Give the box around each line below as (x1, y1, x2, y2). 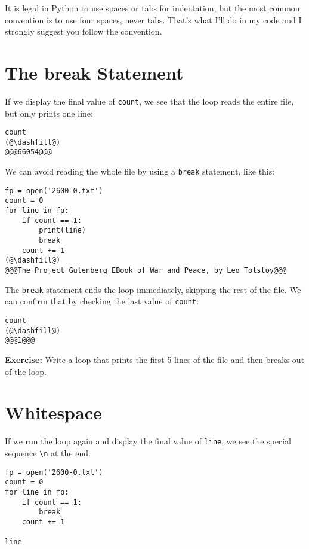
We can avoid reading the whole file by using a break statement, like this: (5, 165, 275, 178)
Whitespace (5, 400, 102, 425)
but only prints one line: (5, 106, 93, 119)
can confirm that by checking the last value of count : (5, 295, 199, 307)
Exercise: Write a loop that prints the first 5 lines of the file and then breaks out (5, 353, 305, 365)
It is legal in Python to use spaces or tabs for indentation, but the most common (5, 2, 300, 14)
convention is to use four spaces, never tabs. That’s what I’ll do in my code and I (5, 13, 302, 26)
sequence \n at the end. (5, 446, 91, 459)
